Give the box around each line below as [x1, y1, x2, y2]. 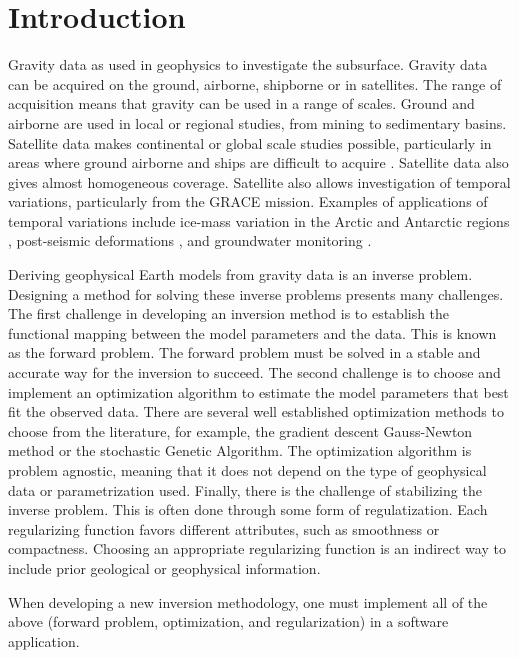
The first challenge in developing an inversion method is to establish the [8, 303, 450, 324]
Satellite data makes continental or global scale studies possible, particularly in [8, 132, 492, 153]
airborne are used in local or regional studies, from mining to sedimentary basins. [8, 112, 507, 133]
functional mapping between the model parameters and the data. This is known [8, 322, 497, 343]
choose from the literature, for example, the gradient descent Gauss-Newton [8, 420, 473, 441]
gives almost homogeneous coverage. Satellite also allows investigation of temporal [8, 171, 511, 192]
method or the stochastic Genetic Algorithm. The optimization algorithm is [8, 440, 472, 461]
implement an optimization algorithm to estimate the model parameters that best [8, 381, 509, 402]
